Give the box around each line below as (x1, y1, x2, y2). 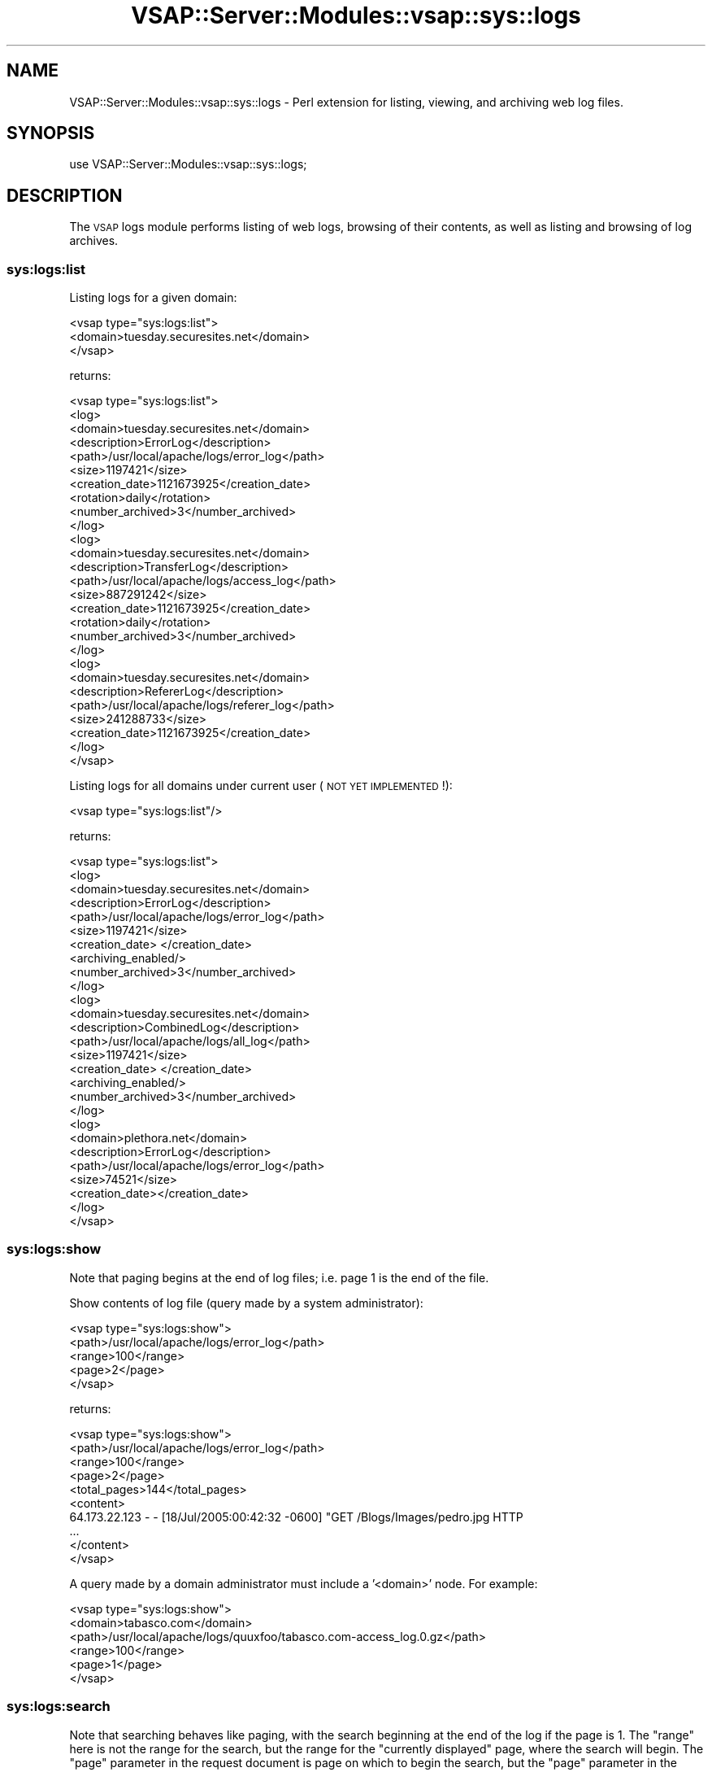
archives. (69, 234, 119, 248)
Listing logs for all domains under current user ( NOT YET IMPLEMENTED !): (69, 779, 453, 793)
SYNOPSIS (7, 123, 95, 144)
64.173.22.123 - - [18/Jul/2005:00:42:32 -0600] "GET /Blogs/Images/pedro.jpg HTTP (69, 1509, 523, 1524)
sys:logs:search (7, 1698, 111, 1715)
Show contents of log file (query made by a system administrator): (69, 1295, 423, 1310)
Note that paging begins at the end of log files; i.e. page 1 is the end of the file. (69, 1270, 489, 1285)
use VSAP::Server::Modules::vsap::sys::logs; (69, 157, 307, 172)
